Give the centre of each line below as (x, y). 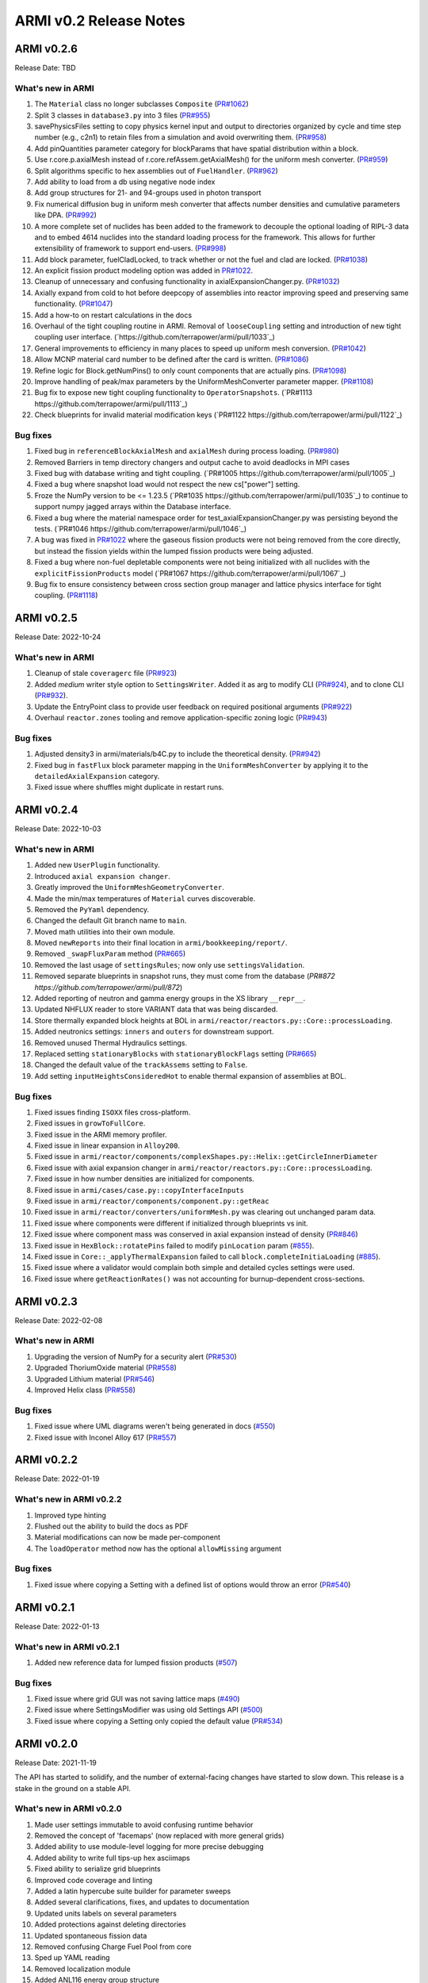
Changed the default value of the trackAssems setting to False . (141, 1065)
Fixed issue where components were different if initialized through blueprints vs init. (171, 1223)
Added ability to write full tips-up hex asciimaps (112, 1858)
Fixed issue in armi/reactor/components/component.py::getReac (152, 1201)
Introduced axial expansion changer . (102, 876)
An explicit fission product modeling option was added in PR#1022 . (144, 270)
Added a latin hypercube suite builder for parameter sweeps (133, 1891)
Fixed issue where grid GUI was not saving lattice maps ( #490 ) (138, 1699)
